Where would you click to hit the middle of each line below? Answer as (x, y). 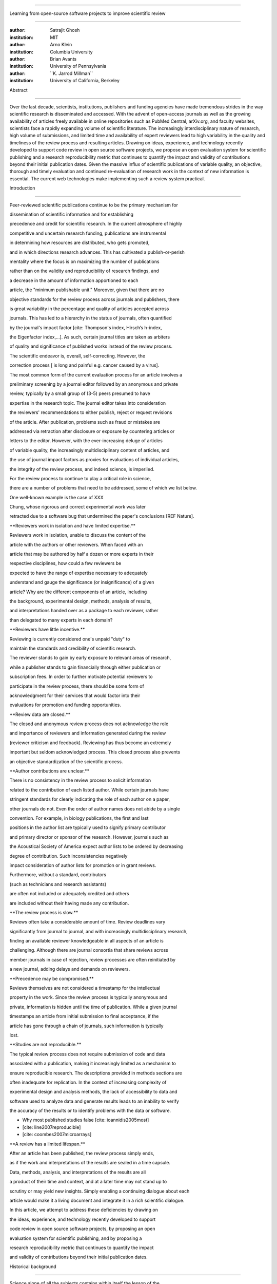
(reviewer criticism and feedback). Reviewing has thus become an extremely (90, 743)
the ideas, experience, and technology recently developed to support (83, 1219)
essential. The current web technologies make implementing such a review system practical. (107, 178)
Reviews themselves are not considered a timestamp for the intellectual (85, 988)
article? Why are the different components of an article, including (78, 592)
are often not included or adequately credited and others (69, 894)
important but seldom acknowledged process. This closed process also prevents (95, 752)
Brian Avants (63, 59)
